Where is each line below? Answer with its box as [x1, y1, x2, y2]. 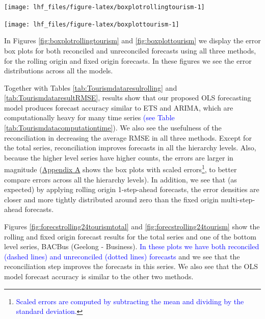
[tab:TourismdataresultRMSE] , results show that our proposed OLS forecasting [4, 92, 251, 103]
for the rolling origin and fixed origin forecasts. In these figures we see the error [4, 55, 252, 66]
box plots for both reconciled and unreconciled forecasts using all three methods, [4, 45, 256, 56]
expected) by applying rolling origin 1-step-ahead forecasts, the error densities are [4, 184, 259, 195]
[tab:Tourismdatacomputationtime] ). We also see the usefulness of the [4, 122, 222, 133]
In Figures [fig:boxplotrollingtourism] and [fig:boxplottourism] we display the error [4, 35, 261, 46]
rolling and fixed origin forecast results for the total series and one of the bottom [4, 231, 256, 242]
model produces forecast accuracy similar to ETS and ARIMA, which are [4, 102, 233, 113]
